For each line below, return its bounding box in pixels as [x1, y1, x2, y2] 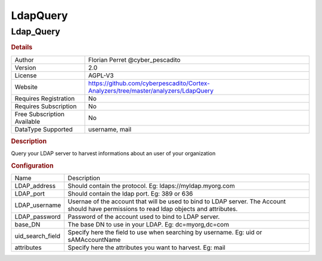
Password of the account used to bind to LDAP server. [67, 213, 220, 221]
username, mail [88, 125, 132, 133]
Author [14, 55, 34, 64]
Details [11, 43, 33, 52]
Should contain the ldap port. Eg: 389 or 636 [67, 190, 193, 198]
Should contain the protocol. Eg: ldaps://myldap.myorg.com [67, 182, 235, 190]
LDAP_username [14, 201, 61, 209]
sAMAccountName [67, 235, 121, 244]
